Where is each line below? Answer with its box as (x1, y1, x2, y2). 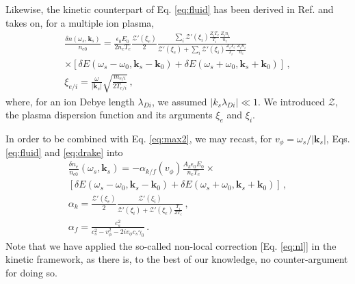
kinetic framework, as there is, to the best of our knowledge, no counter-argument (5, 252, 348, 266)
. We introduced (258, 94, 326, 108)
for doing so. (5, 266, 57, 280)
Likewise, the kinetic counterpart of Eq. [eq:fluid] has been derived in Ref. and (5, 2, 334, 16)
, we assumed (152, 94, 207, 108)
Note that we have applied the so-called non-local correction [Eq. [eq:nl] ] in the (5, 238, 337, 253)
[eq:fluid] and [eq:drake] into (5, 145, 123, 159)
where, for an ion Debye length (5, 94, 135, 108)
